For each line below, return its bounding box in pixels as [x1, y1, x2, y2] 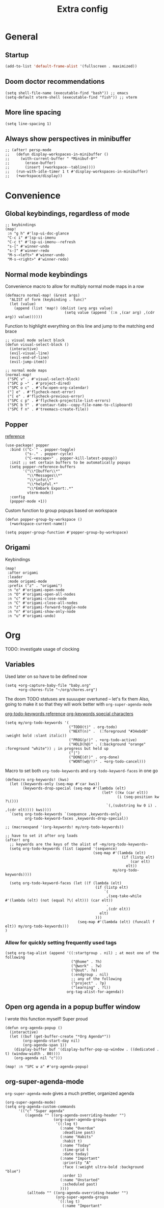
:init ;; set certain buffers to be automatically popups [9, 460, 131, 465]
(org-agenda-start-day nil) [23, 1038, 80, 1043]
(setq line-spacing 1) [5, 121, 52, 126]
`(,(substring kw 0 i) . [106, 803, 157, 808]
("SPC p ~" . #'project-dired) [7, 381, 71, 386]
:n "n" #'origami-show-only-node [7, 609, 76, 614]
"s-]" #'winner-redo [7, 248, 50, 253]
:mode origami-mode [7, 579, 48, 584]
